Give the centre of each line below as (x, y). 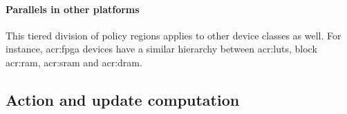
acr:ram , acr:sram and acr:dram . (74, 62)
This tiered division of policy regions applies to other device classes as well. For (173, 35)
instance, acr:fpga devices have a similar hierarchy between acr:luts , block (161, 49)
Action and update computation (123, 99)
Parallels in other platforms (73, 9)
